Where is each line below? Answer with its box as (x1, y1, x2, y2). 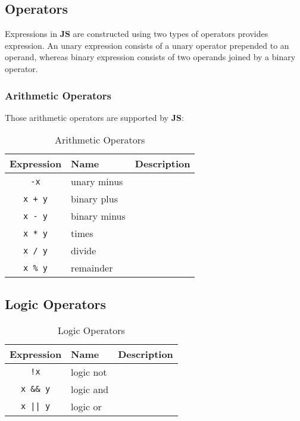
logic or (71, 399, 102, 413)
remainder (71, 261, 113, 275)
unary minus (71, 174, 123, 189)
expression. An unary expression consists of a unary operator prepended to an (5, 39, 289, 51)
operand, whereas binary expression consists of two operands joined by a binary (5, 51, 296, 63)
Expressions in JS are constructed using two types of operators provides (5, 27, 268, 40)
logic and (71, 382, 109, 396)
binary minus (71, 209, 126, 223)
